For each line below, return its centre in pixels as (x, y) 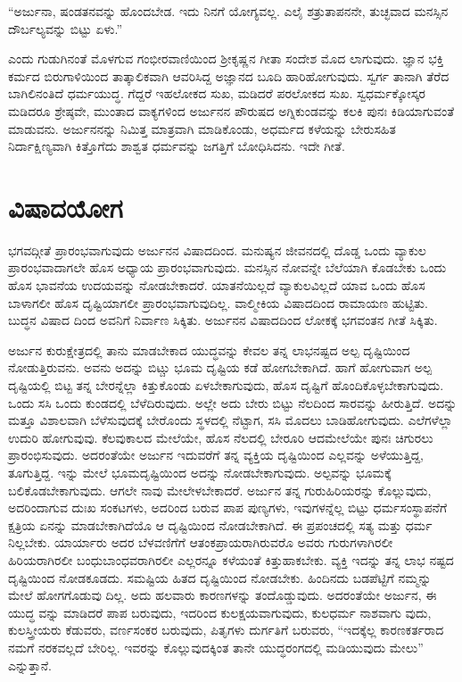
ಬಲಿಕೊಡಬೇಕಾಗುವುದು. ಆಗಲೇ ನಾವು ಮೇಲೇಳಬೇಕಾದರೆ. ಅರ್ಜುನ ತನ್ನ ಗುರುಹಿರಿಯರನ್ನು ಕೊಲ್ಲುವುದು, (220, 490)
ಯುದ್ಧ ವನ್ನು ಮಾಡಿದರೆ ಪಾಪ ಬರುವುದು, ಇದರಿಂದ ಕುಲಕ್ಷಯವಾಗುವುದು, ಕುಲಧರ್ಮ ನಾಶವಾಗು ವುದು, (220, 612)
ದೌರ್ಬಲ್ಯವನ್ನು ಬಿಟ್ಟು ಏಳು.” (66, 28)
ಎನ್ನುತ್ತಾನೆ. (30, 665)
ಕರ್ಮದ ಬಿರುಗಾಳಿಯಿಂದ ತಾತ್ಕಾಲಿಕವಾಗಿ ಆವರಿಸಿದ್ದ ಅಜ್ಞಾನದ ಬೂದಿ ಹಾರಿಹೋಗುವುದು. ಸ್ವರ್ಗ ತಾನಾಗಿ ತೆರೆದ (229, 75)
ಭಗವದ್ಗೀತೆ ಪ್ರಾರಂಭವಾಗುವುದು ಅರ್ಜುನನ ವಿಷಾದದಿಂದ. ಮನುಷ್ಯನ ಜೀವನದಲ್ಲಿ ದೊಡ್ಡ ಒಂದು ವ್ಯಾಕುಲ (217, 250)
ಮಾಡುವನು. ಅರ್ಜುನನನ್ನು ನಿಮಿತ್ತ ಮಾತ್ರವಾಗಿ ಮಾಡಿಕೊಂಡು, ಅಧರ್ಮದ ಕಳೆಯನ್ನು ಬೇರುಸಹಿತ (202, 128)
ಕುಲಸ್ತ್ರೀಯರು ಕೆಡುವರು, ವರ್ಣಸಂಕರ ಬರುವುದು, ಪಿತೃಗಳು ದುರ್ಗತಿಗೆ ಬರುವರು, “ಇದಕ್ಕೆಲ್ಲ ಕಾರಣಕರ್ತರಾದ (226, 630)
